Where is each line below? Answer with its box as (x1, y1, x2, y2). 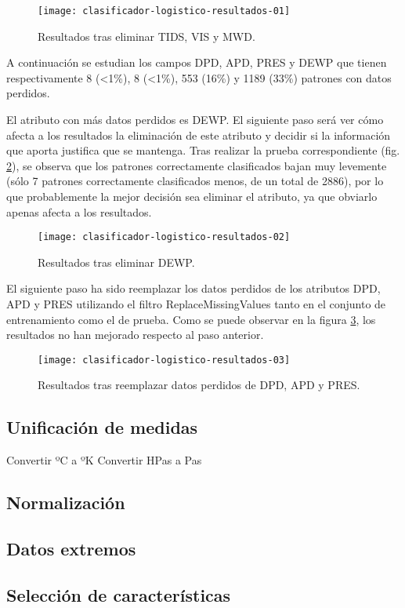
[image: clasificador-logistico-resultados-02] (38, 231, 291, 243)
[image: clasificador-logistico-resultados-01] (38, 5, 291, 16)
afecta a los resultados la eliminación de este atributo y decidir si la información (6, 126, 391, 143)
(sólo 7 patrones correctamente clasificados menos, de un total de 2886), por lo (6, 173, 384, 189)
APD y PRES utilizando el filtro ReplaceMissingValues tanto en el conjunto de (6, 296, 386, 312)
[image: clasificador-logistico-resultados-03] (38, 354, 291, 366)
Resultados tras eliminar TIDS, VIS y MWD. (38, 27, 255, 44)
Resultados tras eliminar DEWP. (38, 253, 195, 270)
